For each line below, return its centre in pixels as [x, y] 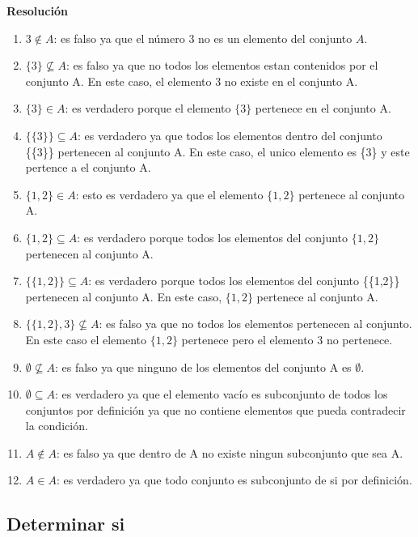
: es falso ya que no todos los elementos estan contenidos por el [222, 65]
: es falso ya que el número [119, 38]
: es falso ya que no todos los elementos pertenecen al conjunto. [255, 324]
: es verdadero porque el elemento [148, 108]
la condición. [57, 426]
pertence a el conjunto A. [88, 167]
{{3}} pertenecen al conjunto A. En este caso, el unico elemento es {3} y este [217, 151]
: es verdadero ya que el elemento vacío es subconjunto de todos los [221, 394]
